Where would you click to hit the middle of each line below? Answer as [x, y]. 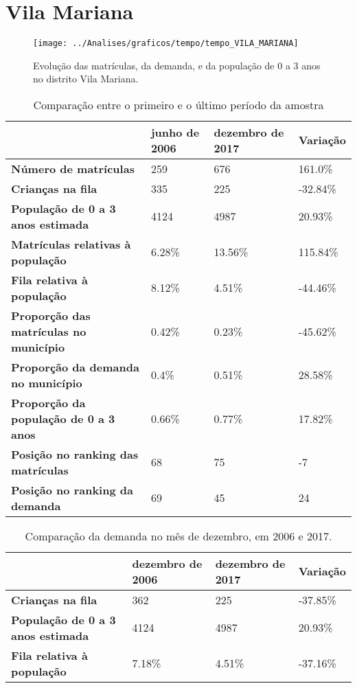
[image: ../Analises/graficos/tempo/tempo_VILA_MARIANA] [166, 44]
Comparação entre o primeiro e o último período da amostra [178, 104]
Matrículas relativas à [71, 244]
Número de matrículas [73, 168]
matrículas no [49, 331]
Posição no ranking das [75, 454]
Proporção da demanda [75, 367]
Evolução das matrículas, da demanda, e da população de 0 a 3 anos [177, 65]
